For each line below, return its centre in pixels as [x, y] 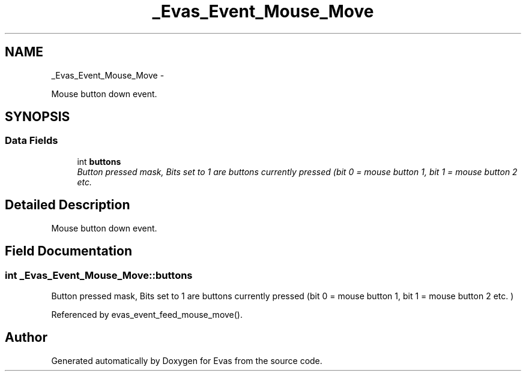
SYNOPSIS [38, 117]
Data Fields [32, 141]
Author [26, 338]
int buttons [99, 161]
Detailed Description [68, 205]
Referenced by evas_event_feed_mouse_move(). [147, 314]
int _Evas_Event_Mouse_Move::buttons [99, 275]
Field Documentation [68, 251]
